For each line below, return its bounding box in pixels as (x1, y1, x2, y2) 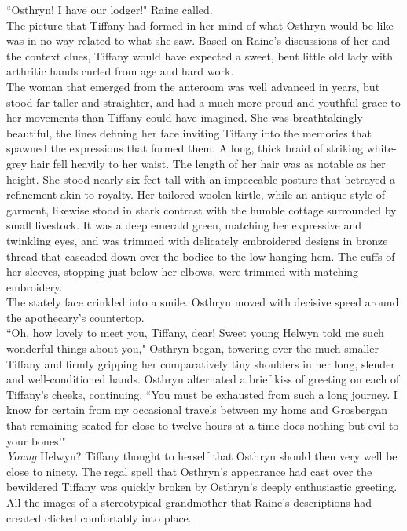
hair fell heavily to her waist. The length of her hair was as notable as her (30, 155, 386, 171)
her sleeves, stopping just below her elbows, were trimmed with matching (6, 263, 359, 280)
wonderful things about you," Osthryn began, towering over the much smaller (6, 340, 379, 357)
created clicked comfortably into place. (6, 509, 192, 526)
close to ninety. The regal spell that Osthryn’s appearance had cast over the (6, 463, 372, 479)
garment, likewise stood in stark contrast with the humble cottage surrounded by (6, 201, 397, 218)
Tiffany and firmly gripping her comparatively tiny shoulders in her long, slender (6, 355, 395, 372)
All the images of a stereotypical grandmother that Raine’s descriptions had (6, 494, 372, 510)
